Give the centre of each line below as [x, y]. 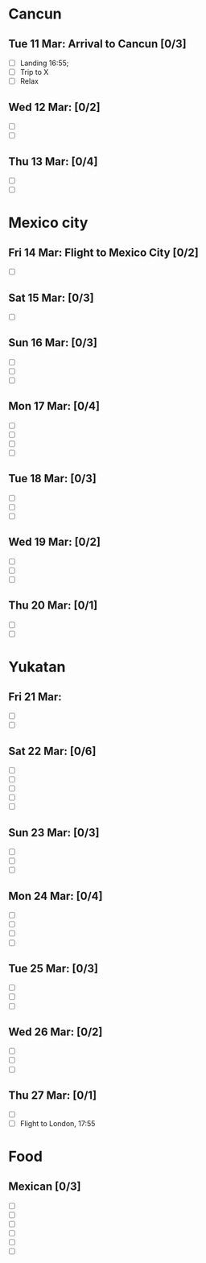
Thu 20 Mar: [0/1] [53, 606]
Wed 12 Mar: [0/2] [54, 107]
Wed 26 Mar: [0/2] [56, 1032]
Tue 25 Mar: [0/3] [54, 968]
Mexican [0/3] [45, 1186]
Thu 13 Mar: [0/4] [53, 161]
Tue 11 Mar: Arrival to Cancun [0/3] [97, 44]
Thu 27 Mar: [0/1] [53, 1095]
